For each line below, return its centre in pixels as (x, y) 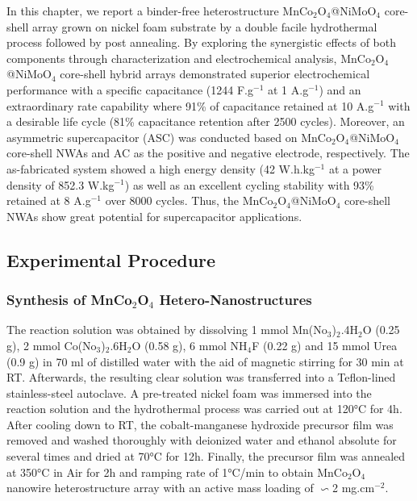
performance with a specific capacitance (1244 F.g (130, 89)
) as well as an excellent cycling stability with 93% (249, 184)
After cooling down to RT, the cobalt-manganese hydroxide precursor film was (200, 424)
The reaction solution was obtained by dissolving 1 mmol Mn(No (167, 330)
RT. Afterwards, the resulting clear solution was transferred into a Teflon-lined (201, 377)
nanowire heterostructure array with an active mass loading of (160, 488)
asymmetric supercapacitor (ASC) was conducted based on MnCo (169, 137)
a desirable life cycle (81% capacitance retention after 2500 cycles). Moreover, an (206, 121)
